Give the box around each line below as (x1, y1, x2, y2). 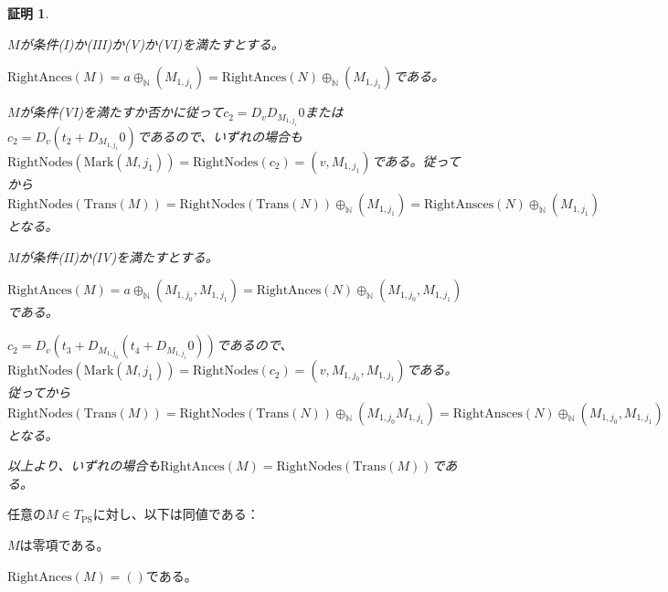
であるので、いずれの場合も (136, 126, 303, 145)
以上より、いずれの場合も (7, 456, 161, 475)
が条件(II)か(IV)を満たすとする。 (19, 247, 218, 266)
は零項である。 (19, 535, 110, 555)
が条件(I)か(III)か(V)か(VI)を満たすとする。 (19, 34, 284, 53)
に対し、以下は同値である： (92, 504, 260, 523)
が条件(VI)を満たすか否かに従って (19, 102, 224, 122)
